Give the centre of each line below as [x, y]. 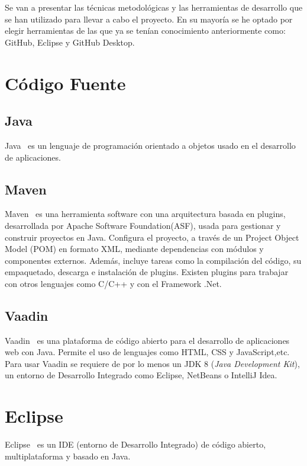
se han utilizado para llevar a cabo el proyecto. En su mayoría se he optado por [149, 19]
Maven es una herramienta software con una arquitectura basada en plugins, [145, 214]
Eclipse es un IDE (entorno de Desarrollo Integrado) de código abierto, [135, 444]
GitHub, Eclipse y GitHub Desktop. [70, 42]
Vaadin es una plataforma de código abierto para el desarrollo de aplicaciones [147, 340]
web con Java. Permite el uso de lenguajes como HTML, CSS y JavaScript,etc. [147, 352]
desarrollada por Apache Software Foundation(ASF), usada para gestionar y [143, 225]
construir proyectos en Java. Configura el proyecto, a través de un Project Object [152, 237]
